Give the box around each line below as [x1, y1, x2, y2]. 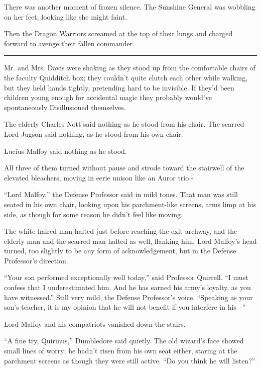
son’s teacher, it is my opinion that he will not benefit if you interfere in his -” [4, 302, 246, 312]
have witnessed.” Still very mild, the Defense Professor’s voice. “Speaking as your [4, 292, 253, 302]
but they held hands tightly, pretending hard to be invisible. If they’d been [4, 82, 234, 93]
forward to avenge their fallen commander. [4, 38, 135, 48]
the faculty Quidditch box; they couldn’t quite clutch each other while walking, [4, 72, 248, 82]
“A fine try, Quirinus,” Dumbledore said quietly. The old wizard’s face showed [4, 335, 244, 346]
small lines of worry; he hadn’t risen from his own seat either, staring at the [4, 345, 237, 356]
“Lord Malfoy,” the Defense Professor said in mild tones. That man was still [4, 189, 238, 200]
